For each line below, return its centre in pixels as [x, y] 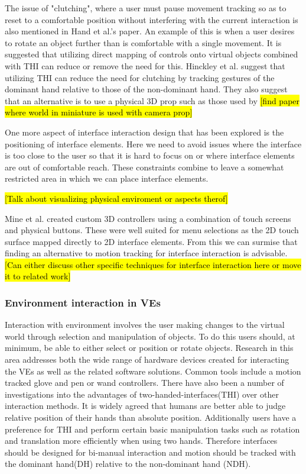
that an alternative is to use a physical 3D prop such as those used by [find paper [152, 100]
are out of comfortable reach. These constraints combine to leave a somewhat [144, 167]
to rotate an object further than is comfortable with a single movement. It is [143, 42]
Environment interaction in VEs [83, 302]
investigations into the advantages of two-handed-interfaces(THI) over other [142, 394]
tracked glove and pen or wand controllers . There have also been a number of [144, 383]
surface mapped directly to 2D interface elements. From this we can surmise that [151, 241]
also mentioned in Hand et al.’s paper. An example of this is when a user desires [150, 31]
